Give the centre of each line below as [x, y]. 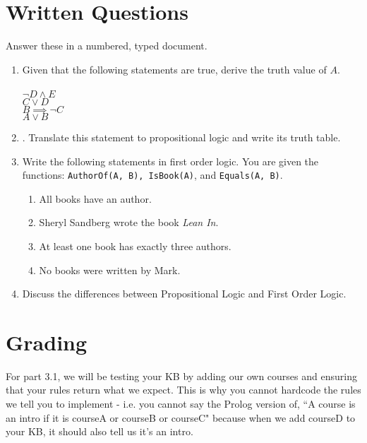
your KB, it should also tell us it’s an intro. [100, 431]
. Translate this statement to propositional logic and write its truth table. [181, 137]
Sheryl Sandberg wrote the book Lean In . [129, 222]
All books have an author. [95, 198]
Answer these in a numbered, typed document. [107, 46]
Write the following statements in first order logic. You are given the [170, 161]
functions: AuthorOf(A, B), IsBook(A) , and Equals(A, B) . [152, 175]
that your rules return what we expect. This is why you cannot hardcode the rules [183, 390]
